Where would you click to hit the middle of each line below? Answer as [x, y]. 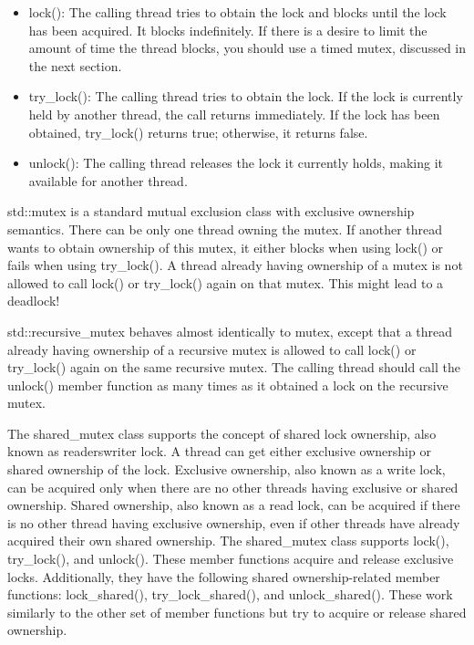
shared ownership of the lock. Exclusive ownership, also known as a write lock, [227, 469]
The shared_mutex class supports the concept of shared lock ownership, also [222, 433]
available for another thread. [108, 180]
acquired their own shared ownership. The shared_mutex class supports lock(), [228, 541]
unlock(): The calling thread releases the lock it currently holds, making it [236, 163]
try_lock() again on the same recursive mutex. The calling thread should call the [234, 367]
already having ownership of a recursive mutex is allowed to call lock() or [212, 349]
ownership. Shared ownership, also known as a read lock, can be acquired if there [234, 505]
